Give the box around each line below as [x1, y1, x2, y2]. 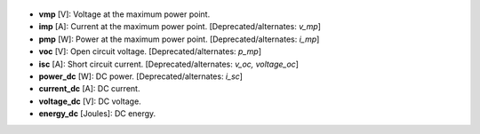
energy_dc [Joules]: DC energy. [38, 108, 156, 119]
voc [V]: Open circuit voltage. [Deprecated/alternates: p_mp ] [38, 46, 262, 57]
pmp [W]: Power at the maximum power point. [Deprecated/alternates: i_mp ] [38, 34, 320, 44]
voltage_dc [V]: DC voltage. [38, 96, 141, 106]
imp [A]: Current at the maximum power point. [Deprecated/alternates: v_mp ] [38, 21, 322, 32]
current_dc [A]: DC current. [38, 83, 140, 94]
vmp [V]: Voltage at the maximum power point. [38, 9, 211, 20]
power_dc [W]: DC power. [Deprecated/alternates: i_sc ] [38, 71, 244, 82]
